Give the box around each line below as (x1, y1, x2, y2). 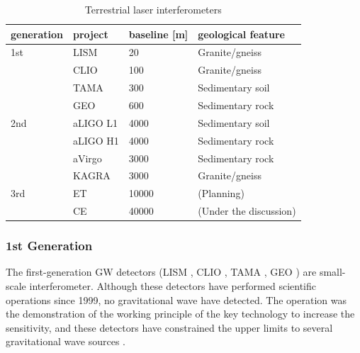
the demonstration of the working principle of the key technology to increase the (6, 306, 355, 321)
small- (319, 264, 346, 279)
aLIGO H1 (72, 133, 119, 147)
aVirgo (72, 150, 102, 165)
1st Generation (6, 237, 93, 254)
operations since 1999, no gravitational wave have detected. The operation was (6, 292, 347, 307)
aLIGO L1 (72, 115, 118, 130)
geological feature (198, 26, 285, 41)
